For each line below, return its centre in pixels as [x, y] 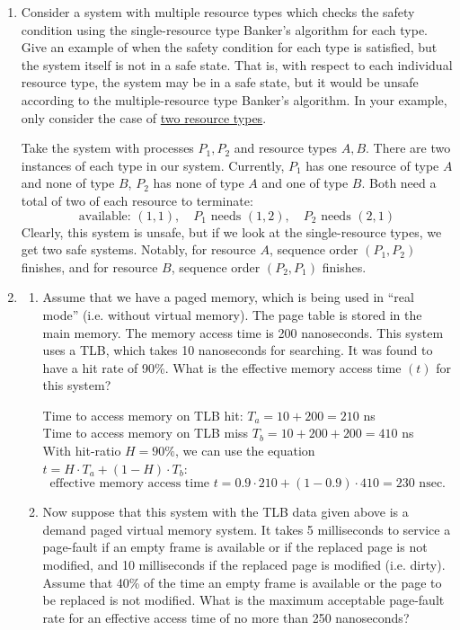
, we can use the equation [245, 451]
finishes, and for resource [89, 266]
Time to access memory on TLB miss [146, 433]
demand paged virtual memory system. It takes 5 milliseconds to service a [247, 529]
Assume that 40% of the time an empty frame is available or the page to [242, 582]
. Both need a [399, 183]
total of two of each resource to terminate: [137, 200]
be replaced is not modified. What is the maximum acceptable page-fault [243, 600]
